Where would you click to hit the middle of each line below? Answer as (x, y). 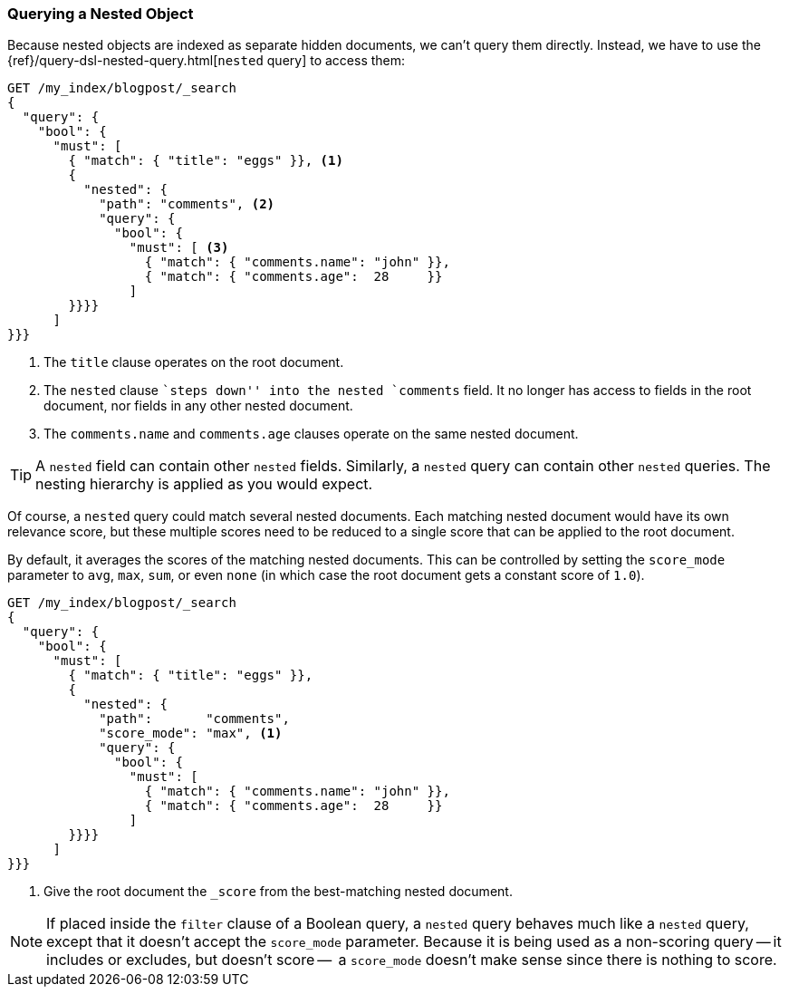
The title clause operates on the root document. (194, 362)
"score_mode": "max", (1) (191, 733)
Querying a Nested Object (101, 14)
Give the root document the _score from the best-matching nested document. (278, 892)
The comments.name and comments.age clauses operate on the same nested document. (311, 434)
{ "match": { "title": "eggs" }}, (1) (206, 161)
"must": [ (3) (179, 248)
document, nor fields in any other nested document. (198, 406)
